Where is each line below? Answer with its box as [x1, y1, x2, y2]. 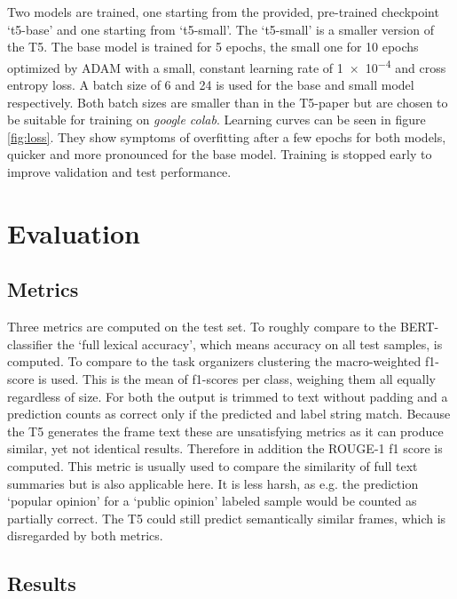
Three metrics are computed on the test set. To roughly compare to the [7, 317, 397, 336]
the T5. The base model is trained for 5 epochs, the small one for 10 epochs [7, 37, 419, 56]
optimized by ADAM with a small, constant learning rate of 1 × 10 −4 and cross [7, 55, 446, 76]
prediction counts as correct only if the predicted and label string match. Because [7, 404, 451, 423]
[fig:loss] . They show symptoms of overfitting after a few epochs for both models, [7, 127, 446, 146]
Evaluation [7, 214, 140, 251]
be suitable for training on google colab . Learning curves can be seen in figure [7, 110, 426, 129]
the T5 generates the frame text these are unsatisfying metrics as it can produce [7, 421, 444, 440]
